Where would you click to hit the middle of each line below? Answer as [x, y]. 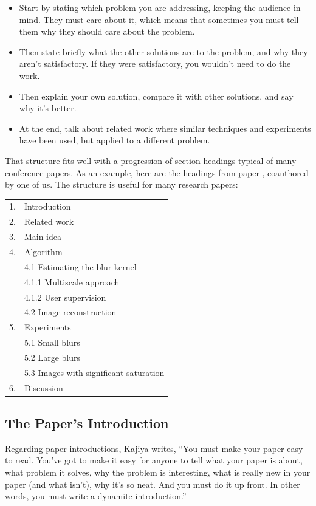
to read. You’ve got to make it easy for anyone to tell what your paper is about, [154, 460]
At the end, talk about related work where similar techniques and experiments [165, 128]
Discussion [43, 387]
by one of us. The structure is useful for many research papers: [122, 184]
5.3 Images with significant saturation [94, 372]
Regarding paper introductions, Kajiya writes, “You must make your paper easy [154, 448]
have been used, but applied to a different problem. [115, 140]
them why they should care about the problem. [107, 31]
